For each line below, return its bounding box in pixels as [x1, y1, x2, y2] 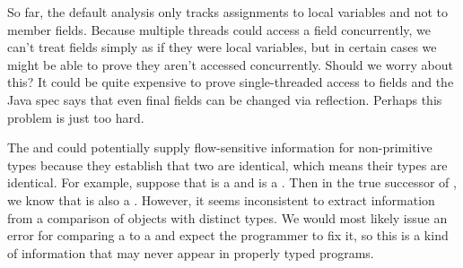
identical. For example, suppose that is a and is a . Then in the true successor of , [7, 173, 457, 192]
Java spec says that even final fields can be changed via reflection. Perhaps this [7, 90, 442, 108]
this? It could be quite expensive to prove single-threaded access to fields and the [7, 73, 454, 91]
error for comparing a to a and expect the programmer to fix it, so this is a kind [7, 226, 449, 245]
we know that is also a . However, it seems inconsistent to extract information [7, 190, 435, 209]
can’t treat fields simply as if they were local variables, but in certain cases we [7, 38, 437, 56]
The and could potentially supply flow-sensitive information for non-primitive [7, 138, 432, 157]
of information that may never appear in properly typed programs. [7, 243, 374, 262]
